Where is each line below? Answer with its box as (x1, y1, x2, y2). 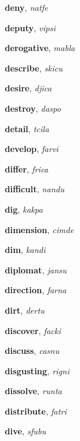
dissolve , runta (5, 385, 62, 397)
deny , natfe (5, 1, 48, 13)
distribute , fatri (5, 404, 67, 417)
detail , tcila (5, 122, 50, 135)
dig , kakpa (5, 202, 43, 215)
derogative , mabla (5, 41, 75, 54)
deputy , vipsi (5, 21, 56, 34)
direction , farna (5, 284, 67, 296)
